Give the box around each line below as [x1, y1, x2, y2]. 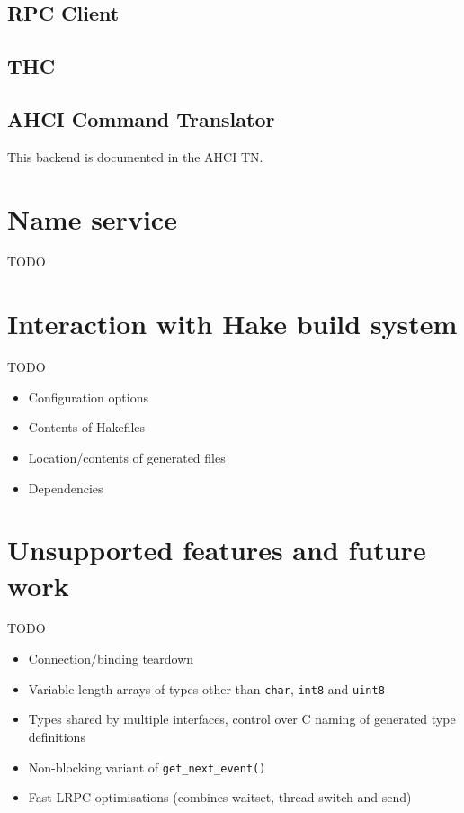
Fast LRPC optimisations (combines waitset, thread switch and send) [28, 788, 412, 807]
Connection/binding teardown [28, 649, 194, 668]
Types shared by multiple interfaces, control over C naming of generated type [28, 709, 456, 728]
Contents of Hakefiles [28, 418, 146, 437]
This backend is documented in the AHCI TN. [7, 147, 263, 166]
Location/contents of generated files [28, 447, 226, 466]
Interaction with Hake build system [7, 305, 458, 342]
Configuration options [28, 387, 148, 406]
